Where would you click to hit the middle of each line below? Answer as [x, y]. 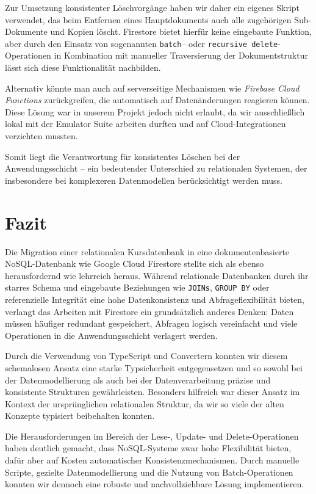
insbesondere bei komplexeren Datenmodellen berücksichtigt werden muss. [144, 180]
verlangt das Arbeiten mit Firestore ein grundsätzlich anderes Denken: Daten [149, 311]
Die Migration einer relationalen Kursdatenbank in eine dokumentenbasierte [147, 251]
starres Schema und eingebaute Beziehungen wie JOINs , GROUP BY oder [137, 287]
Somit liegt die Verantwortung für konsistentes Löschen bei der [123, 156]
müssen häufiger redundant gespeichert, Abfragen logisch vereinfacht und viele [151, 323]
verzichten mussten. [41, 136]
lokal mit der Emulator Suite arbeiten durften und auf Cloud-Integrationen [145, 124]
